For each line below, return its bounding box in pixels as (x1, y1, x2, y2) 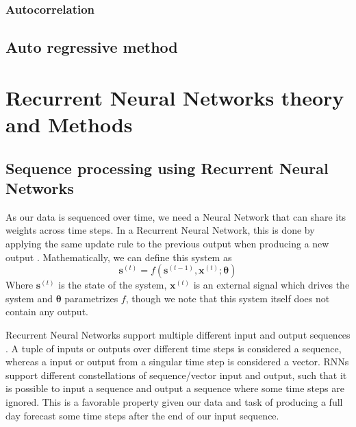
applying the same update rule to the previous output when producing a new (5, 236, 329, 250)
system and (5, 291, 53, 305)
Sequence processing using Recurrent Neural (5, 157, 329, 178)
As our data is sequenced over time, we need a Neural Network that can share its (5, 209, 346, 223)
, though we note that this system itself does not (125, 291, 330, 305)
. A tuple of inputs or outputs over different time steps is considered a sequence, (5, 341, 342, 355)
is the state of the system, (58, 278, 167, 292)
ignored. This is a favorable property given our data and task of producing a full (5, 394, 343, 408)
